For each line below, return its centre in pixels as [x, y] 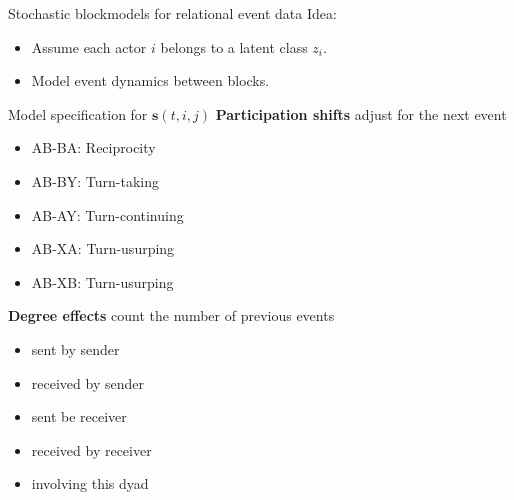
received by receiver [91, 449]
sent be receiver [79, 416]
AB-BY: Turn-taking [95, 180]
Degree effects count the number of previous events [171, 315]
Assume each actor [89, 46]
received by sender [87, 382]
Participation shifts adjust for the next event [361, 113]
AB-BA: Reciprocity [93, 147]
